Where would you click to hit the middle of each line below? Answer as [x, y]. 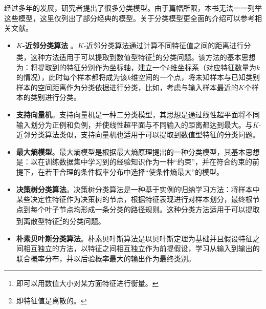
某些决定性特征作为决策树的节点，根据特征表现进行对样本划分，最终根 [134, 199]
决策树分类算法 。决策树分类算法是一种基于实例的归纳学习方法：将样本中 [138, 189]
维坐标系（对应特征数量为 [214, 67]
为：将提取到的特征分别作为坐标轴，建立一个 [91, 67]
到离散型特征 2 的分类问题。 [61, 220]
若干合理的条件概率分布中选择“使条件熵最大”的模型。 [134, 171]
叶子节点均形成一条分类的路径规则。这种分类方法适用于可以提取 [152, 209]
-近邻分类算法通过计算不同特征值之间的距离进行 [164, 45]
